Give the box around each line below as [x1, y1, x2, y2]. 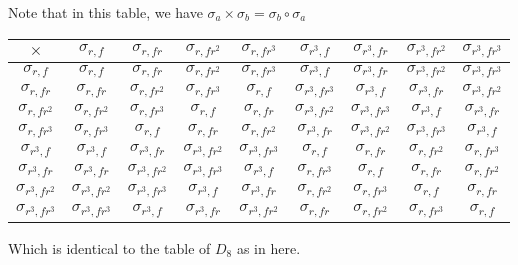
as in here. [236, 238, 301, 259]
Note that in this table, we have [8, 2, 203, 22]
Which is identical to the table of [8, 238, 211, 259]
